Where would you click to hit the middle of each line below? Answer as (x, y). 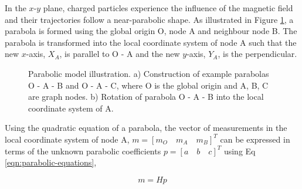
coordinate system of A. (71, 108)
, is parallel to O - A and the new (120, 54)
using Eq (240, 151)
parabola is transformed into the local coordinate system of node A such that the (151, 42)
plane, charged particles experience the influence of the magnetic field (168, 8)
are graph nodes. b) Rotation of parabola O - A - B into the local (146, 97)
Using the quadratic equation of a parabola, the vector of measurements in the (146, 128)
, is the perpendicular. (257, 54)
